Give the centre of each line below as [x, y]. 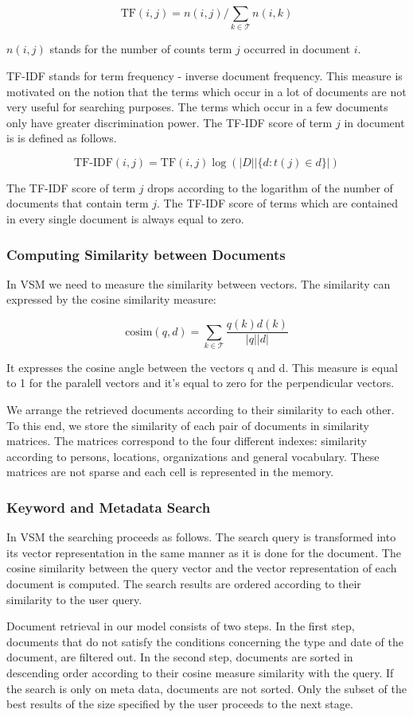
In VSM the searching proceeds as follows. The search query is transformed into [201, 537]
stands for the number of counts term [141, 49]
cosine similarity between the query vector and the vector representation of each [202, 568]
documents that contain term [78, 203]
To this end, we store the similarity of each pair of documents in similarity [188, 425]
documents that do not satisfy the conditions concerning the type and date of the [205, 641]
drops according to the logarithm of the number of [270, 187]
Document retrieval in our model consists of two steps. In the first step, [181, 626]
